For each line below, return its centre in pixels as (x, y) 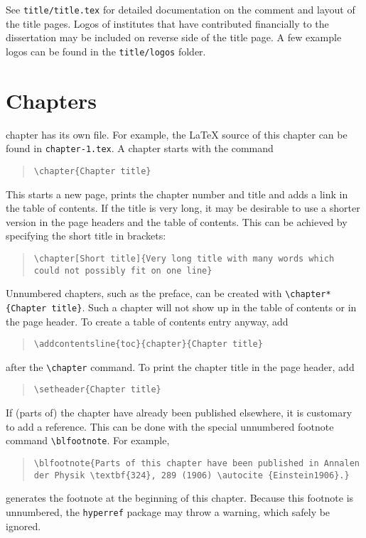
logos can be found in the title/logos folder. (106, 51)
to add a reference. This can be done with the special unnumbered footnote (170, 426)
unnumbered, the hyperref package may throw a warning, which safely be (168, 511)
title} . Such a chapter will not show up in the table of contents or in (204, 307)
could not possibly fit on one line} (123, 270)
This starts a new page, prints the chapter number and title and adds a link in (177, 194)
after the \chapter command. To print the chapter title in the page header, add (180, 366)
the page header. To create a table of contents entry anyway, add (147, 321)
